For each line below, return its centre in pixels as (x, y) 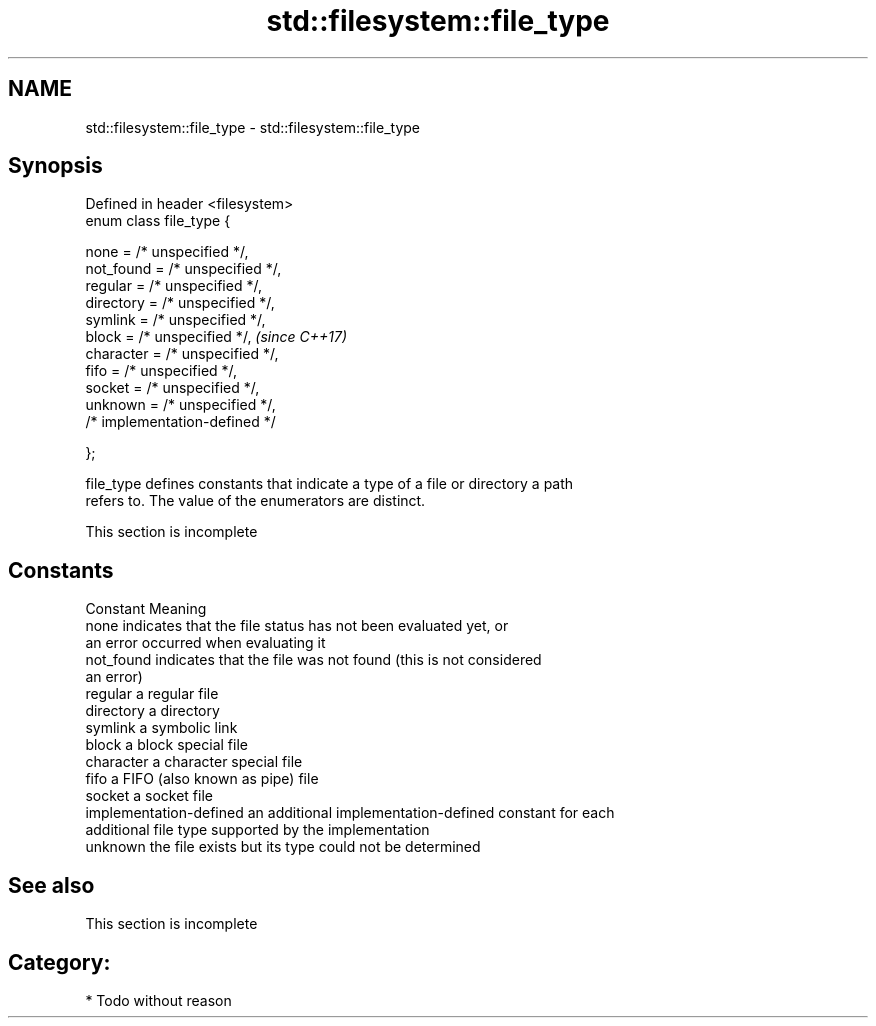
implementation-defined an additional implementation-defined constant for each (350, 813)
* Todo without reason (158, 1000)
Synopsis (55, 166)
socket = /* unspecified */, (172, 388)
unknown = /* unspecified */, (180, 405)
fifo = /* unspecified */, (161, 371)
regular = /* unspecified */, (173, 286)
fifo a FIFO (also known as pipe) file (202, 779)
